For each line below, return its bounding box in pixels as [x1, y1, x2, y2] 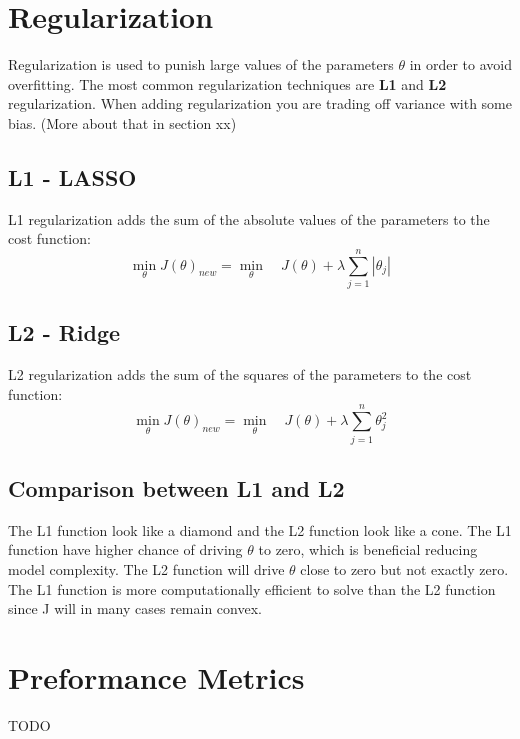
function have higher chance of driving [8, 539, 243, 560]
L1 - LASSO [8, 161, 137, 192]
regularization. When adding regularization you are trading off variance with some [8, 93, 512, 114]
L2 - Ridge [8, 317, 121, 348]
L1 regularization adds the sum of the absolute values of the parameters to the [8, 208, 490, 229]
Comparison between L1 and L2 [8, 472, 345, 503]
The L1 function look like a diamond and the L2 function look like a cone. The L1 [8, 519, 512, 540]
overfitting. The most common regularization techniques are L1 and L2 [8, 73, 447, 94]
